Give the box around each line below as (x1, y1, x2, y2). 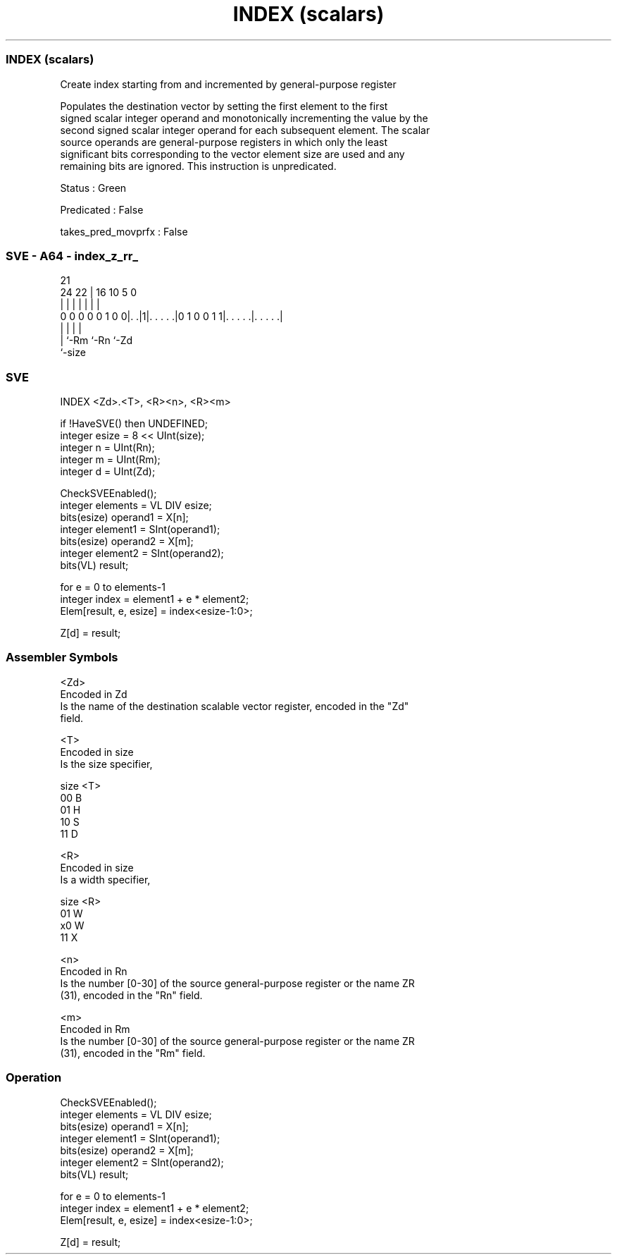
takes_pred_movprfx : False (60, 225, 188, 238)
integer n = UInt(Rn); (60, 441, 155, 453)
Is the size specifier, (60, 757, 153, 770)
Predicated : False (60, 203, 144, 216)
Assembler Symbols (6, 650, 118, 665)
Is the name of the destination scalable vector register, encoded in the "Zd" (60, 699, 409, 712)
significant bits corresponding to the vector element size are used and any (60, 147, 405, 160)
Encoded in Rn (60, 965, 127, 977)
